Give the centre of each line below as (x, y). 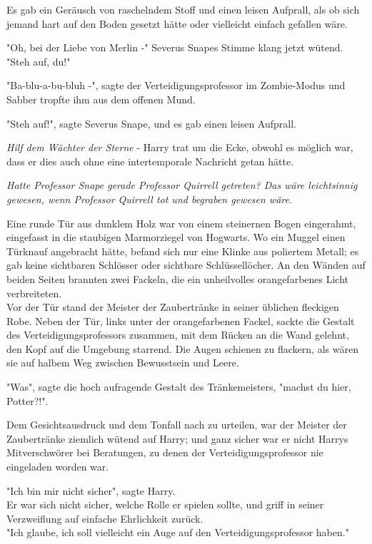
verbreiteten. (34, 293)
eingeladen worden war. (58, 467)
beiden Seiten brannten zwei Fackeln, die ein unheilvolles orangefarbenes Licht (178, 278)
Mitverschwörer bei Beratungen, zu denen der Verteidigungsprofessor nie (165, 452)
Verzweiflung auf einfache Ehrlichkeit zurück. (105, 518)
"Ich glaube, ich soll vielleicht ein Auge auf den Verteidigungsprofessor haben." (178, 532)
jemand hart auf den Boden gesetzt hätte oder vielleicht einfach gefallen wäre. (177, 23)
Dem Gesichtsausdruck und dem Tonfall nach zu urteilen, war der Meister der (177, 425)
